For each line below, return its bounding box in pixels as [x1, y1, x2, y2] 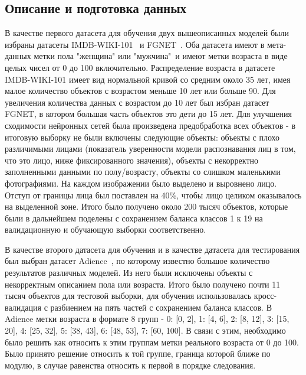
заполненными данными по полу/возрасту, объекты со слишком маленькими [5, 165, 281, 178]
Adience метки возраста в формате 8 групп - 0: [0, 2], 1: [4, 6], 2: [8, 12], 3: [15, [5, 312, 289, 325]
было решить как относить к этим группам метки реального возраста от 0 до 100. [5, 335, 299, 348]
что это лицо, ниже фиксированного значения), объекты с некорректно [5, 154, 259, 166]
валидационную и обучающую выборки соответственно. [5, 223, 206, 236]
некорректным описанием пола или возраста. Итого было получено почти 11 [5, 278, 281, 290]
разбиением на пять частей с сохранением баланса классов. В [50, 301, 272, 313]
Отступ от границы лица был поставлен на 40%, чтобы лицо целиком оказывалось [5, 188, 302, 201]
